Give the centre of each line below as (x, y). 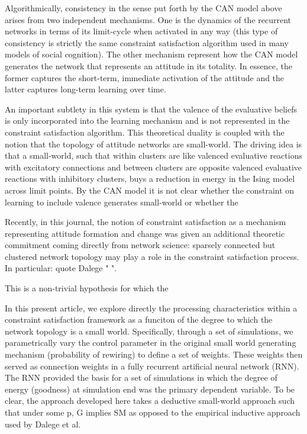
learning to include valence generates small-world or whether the (122, 202)
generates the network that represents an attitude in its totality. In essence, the (148, 65)
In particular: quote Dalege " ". (61, 268)
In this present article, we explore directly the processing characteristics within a (151, 308)
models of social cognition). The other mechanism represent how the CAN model (151, 54)
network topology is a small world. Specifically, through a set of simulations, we (149, 331)
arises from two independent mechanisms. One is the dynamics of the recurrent (148, 19)
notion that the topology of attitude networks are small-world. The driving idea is (153, 144)
